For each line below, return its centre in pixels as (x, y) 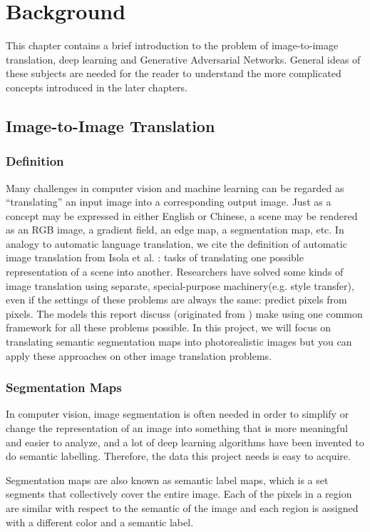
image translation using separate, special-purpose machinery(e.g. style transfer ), (180, 285)
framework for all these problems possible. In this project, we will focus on (169, 327)
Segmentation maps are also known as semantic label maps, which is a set (167, 480)
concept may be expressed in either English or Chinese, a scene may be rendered (182, 215)
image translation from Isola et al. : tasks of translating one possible (155, 257)
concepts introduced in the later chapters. (97, 87)
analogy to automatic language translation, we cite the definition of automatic (176, 243)
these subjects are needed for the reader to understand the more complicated (174, 73)
